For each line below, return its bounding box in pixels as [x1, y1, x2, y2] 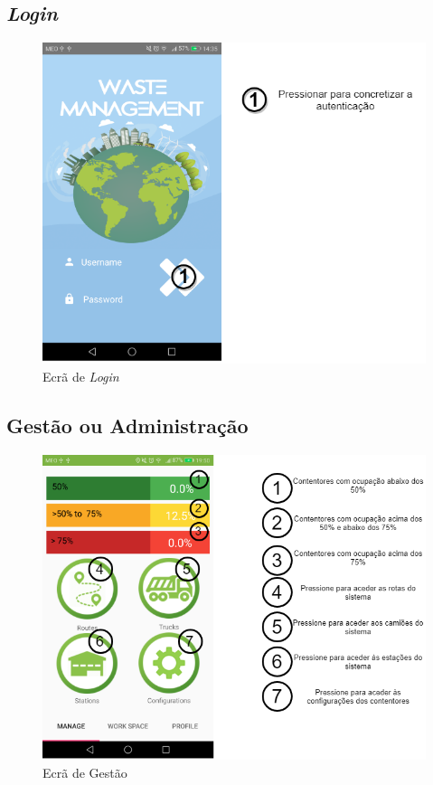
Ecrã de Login [42, 366, 119, 385]
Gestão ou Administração [6, 411, 249, 439]
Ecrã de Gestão [42, 762, 127, 781]
